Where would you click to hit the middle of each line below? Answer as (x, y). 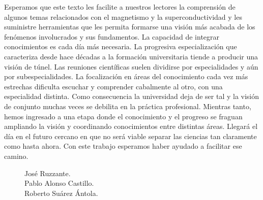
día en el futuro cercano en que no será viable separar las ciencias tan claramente (130, 136)
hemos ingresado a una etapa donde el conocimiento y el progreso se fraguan (123, 116)
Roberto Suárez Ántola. (61, 193)
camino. (16, 156)
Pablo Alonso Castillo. (59, 183)
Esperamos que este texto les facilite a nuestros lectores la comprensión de (120, 7)
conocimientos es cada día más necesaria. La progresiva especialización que (121, 46)
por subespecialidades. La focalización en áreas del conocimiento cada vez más (126, 76)
